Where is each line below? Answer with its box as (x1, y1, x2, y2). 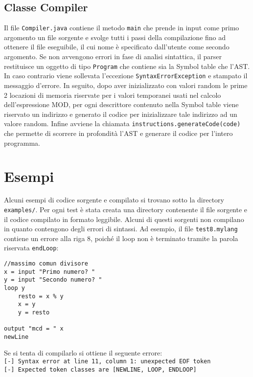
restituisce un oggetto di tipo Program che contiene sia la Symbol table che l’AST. (4, 61, 250, 71)
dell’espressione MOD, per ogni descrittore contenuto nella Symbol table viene (4, 99, 239, 110)
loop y (4, 285, 25, 292)
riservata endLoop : (4, 243, 59, 253)
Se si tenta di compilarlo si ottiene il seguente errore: (4, 347, 162, 357)
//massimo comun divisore (4, 260, 88, 267)
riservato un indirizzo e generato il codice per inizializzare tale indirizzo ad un (4, 109, 237, 119)
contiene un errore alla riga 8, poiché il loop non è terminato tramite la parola (4, 233, 238, 243)
